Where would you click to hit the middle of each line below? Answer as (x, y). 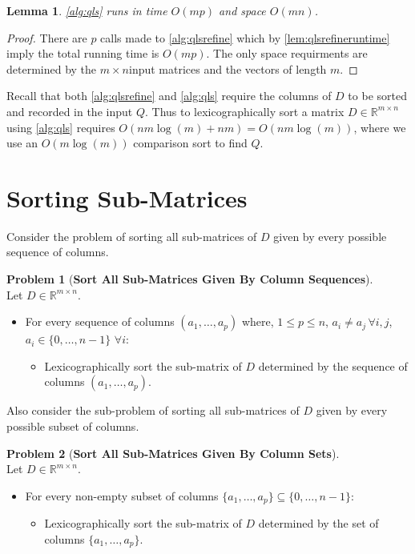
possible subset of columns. (73, 426)
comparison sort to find (190, 143)
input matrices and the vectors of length (228, 68)
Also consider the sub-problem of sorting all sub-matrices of (153, 410)
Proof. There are (47, 37)
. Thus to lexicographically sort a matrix (244, 111)
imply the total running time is (83, 53)
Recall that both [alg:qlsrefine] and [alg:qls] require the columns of (169, 96)
